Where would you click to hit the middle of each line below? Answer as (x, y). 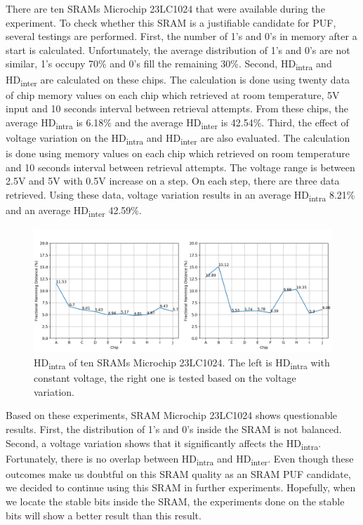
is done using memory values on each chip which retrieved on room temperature (178, 153)
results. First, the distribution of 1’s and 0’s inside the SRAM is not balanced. (174, 428)
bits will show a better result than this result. (104, 515)
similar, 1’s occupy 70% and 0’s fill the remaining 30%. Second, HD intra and (169, 65)
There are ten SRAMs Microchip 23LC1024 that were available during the (165, 8)
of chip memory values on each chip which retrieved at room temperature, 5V (173, 94)
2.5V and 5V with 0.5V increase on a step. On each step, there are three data (173, 181)
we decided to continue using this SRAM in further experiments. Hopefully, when (181, 487)
